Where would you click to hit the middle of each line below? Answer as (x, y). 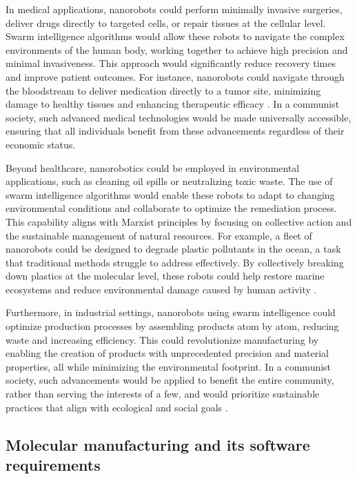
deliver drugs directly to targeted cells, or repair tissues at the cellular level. (166, 22)
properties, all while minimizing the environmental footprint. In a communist (169, 366)
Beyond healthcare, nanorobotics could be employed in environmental (153, 167)
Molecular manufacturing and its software (158, 444)
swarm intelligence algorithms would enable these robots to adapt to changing (170, 194)
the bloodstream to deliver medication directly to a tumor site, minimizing (163, 90)
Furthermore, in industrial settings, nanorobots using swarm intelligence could (171, 312)
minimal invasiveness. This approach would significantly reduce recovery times (171, 63)
